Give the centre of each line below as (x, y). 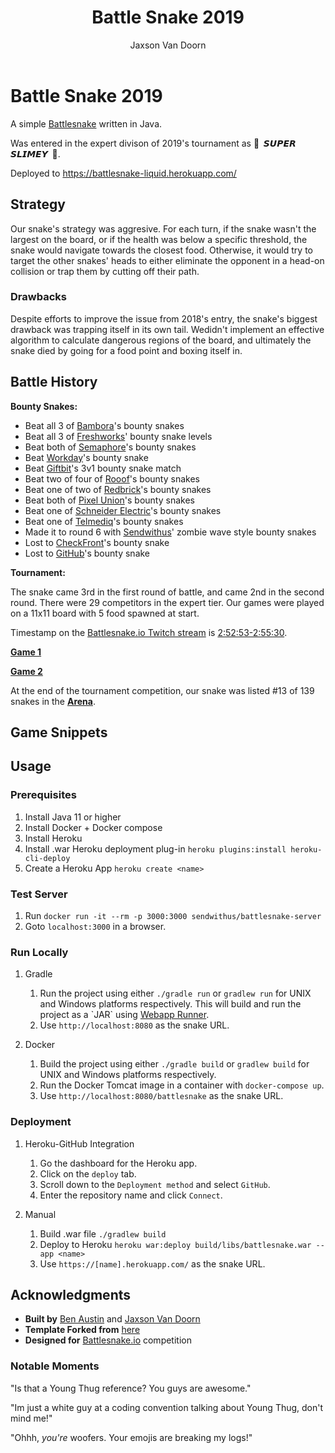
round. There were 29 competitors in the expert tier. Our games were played (167, 602)
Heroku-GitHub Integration (79, 1143)
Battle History (54, 382)
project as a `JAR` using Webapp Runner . (124, 1015)
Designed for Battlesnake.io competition (108, 1340)
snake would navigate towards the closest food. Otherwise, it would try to (161, 250)
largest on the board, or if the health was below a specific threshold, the (159, 239)
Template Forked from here (82, 1330)
